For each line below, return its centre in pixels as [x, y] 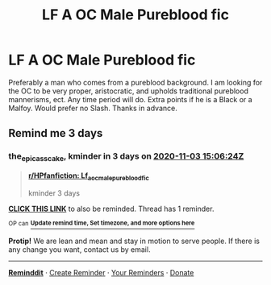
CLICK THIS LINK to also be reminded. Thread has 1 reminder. [111, 209]
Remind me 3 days [56, 133]
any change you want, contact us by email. [79, 250]
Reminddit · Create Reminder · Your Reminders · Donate [101, 273]
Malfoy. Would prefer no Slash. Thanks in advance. [93, 108]
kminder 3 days [54, 193]
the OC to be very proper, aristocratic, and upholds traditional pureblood [128, 91]
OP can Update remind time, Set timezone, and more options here [102, 223]
